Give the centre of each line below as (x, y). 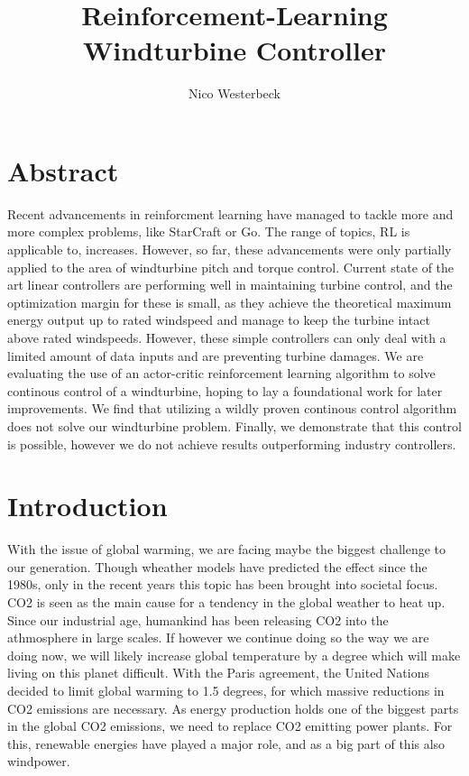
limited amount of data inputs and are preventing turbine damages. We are (216, 355)
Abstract (63, 170)
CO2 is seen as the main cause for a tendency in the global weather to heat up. (226, 602)
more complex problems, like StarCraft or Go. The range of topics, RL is (209, 231)
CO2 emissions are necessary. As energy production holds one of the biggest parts (233, 708)
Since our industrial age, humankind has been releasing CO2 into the (198, 619)
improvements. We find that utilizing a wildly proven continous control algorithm (232, 408)
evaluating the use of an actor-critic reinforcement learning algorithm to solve (221, 373)
